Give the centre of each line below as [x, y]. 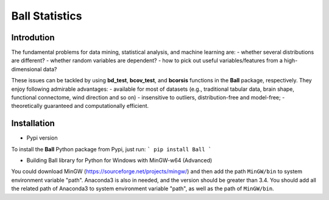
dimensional [27, 69]
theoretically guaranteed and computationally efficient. [80, 106]
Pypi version [42, 138]
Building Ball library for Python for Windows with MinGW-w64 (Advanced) [119, 160]
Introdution [33, 37]
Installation [33, 123]
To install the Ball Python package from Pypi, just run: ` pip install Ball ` [111, 149]
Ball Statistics [47, 16]
